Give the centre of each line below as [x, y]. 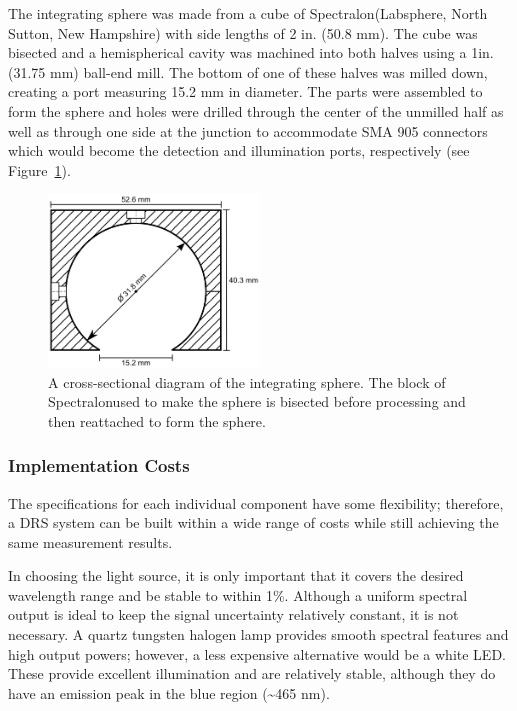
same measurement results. [90, 541]
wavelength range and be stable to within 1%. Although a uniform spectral [238, 594]
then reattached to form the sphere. [157, 420]
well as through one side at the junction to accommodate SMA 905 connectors [248, 130]
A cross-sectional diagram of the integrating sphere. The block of [247, 381]
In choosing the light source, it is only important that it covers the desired [236, 575]
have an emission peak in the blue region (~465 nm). [169, 692]
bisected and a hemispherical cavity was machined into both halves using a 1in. [251, 52]
